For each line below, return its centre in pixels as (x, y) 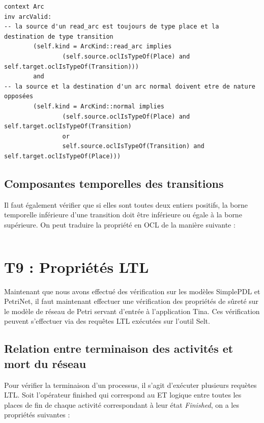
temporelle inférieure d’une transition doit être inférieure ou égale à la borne (123, 215)
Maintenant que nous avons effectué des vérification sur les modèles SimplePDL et (132, 291)
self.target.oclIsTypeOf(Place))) (63, 156)
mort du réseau (45, 363)
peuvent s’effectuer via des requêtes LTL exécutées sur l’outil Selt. (107, 321)
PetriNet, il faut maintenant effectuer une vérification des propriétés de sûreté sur (131, 301)
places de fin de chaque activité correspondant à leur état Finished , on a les (122, 404)
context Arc (24, 7)
